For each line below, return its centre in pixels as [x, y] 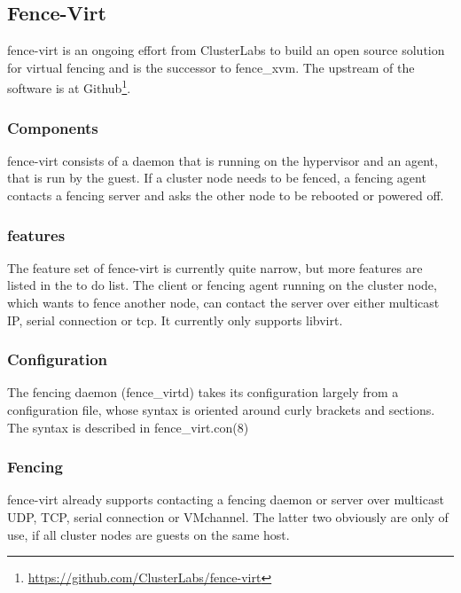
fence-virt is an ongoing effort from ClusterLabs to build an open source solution [226, 50]
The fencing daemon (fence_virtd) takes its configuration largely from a [203, 392]
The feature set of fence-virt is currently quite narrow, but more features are [215, 267]
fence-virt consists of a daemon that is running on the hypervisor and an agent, [223, 160]
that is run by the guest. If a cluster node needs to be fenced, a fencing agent [217, 178]
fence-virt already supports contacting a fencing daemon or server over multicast [226, 499]
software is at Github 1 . [69, 87]
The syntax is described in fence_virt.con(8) [128, 427]
